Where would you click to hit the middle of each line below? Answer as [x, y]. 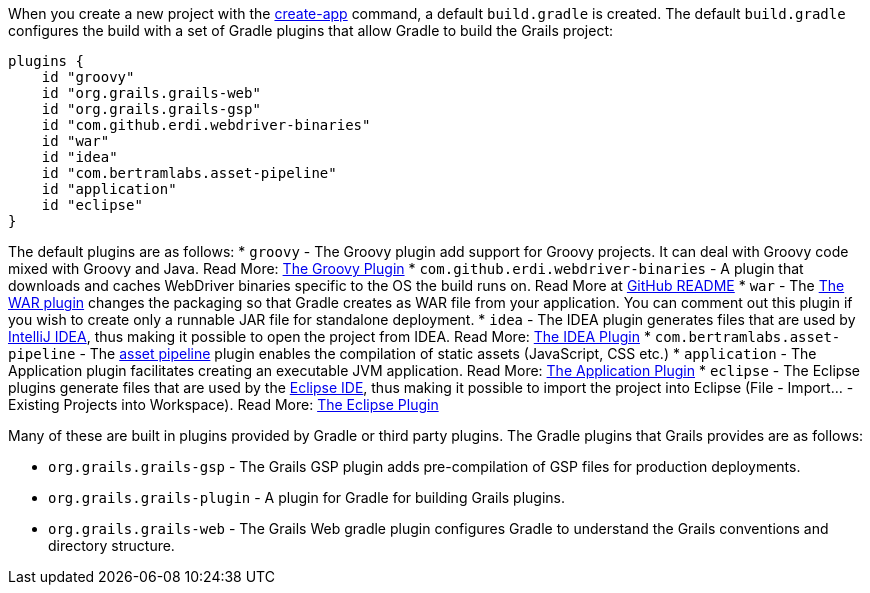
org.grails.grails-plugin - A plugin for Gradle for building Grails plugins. [307, 497]
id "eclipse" [92, 205]
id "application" [109, 189]
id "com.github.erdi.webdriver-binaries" [206, 125]
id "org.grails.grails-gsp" [151, 109]
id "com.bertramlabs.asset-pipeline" [189, 173]
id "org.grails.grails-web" [151, 93]
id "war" [75, 141]
